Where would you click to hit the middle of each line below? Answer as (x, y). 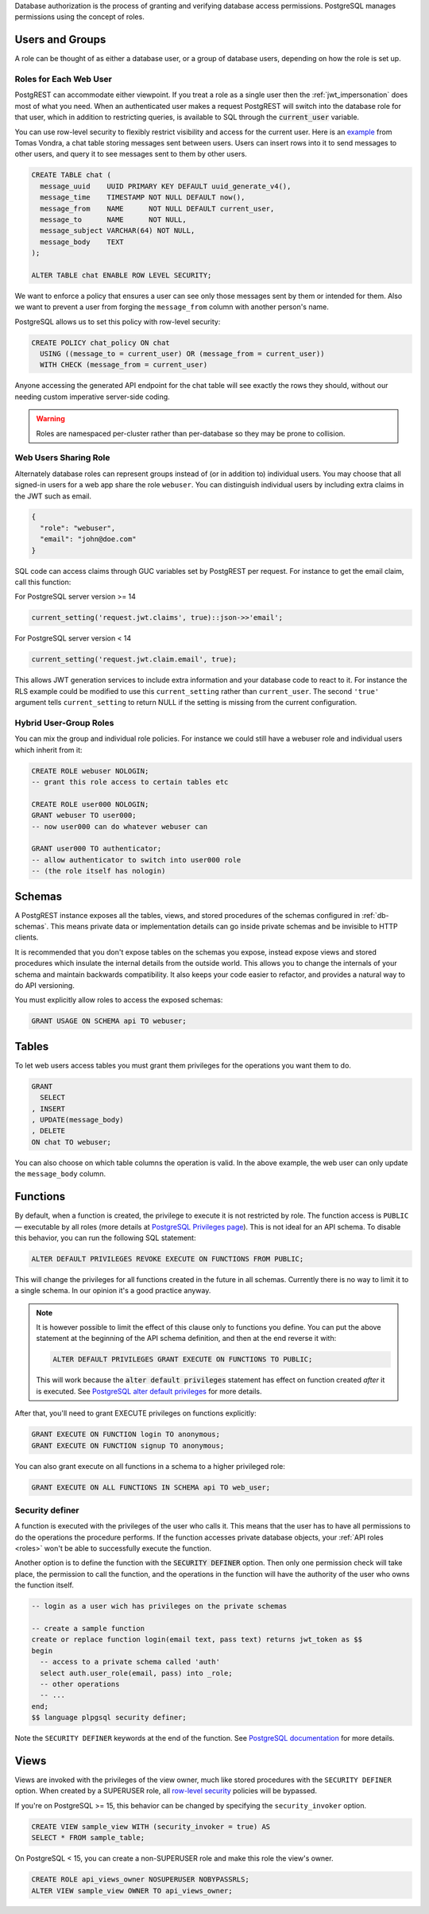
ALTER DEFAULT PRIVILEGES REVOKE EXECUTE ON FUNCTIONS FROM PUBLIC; (168, 1259)
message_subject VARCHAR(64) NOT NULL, (118, 231)
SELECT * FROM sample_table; (88, 1838)
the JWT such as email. (53, 496)
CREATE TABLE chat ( (71, 175)
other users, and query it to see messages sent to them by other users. (131, 154)
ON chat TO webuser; (71, 1142)
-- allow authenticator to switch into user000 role (136, 860)
